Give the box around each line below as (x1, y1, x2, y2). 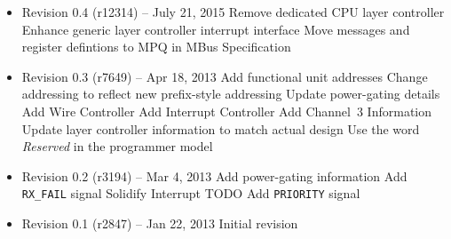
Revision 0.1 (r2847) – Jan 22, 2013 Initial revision (21, 214, 298, 232)
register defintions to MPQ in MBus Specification (21, 37, 291, 56)
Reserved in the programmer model (21, 137, 213, 155)
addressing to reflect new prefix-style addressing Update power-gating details (21, 84, 440, 103)
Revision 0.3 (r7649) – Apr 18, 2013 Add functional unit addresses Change (21, 67, 428, 85)
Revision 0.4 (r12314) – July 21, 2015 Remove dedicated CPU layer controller (21, 3, 445, 20)
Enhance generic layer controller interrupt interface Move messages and (21, 20, 410, 38)
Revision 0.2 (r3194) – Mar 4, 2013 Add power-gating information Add (21, 166, 407, 185)
